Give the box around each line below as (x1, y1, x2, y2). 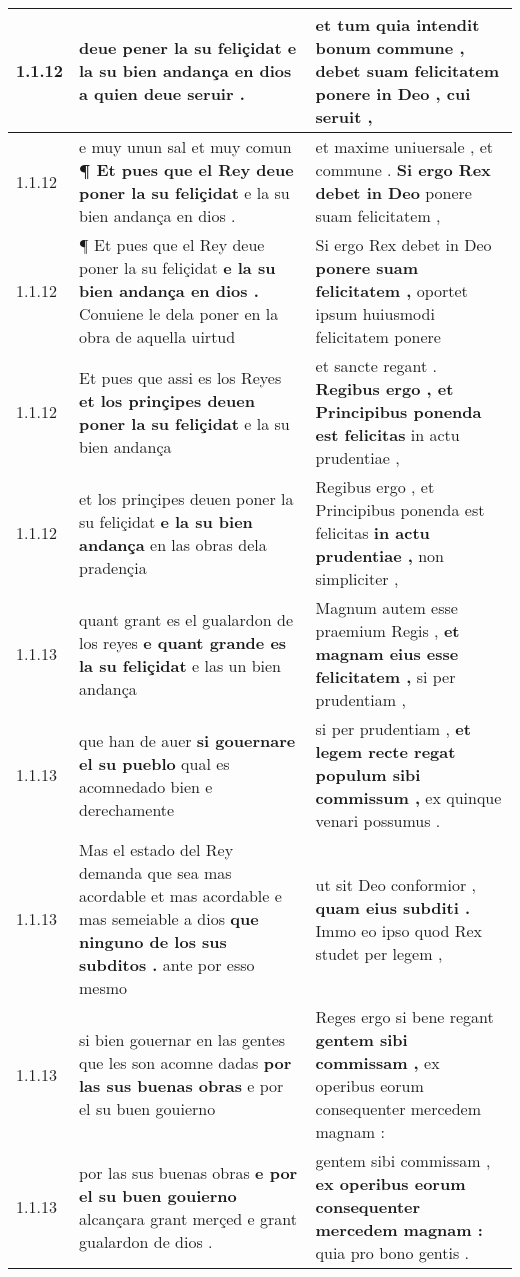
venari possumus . (315, 809, 441, 832)
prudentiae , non (315, 544, 444, 567)
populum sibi (315, 763, 421, 786)
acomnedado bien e (79, 774, 213, 798)
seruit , (315, 105, 373, 128)
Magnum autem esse (315, 596, 458, 619)
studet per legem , (315, 941, 443, 965)
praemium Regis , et (315, 619, 460, 642)
